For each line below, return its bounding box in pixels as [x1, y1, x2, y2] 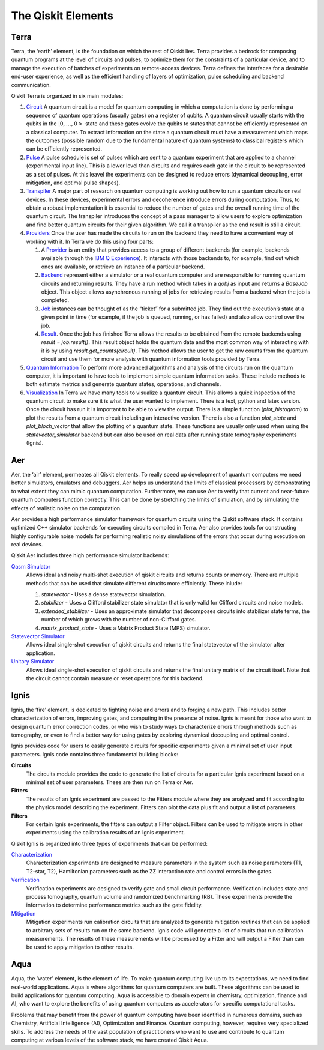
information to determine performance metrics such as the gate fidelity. [26, 901, 203, 909]
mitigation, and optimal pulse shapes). [26, 179, 121, 186]
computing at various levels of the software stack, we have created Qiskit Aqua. [11, 1036, 209, 1044]
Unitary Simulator [11, 658, 55, 665]
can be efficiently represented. [26, 145, 102, 152]
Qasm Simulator [11, 563, 51, 570]
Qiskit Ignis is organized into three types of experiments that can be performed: [11, 840, 208, 847]
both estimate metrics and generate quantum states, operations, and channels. [26, 381, 221, 388]
